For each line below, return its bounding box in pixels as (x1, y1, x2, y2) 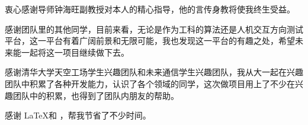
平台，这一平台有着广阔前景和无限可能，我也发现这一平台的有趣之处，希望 (5, 34, 295, 47)
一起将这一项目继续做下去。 (21, 46, 129, 58)
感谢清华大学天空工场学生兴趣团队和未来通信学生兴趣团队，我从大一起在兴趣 (5, 66, 303, 78)
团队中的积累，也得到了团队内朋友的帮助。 (12, 89, 179, 101)
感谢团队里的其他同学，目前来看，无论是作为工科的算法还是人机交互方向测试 (5, 23, 303, 35)
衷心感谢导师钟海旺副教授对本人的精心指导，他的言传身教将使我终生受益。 (5, 3, 295, 15)
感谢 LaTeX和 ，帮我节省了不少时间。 (5, 109, 151, 121)
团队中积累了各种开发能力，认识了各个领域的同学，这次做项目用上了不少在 (5, 77, 295, 89)
